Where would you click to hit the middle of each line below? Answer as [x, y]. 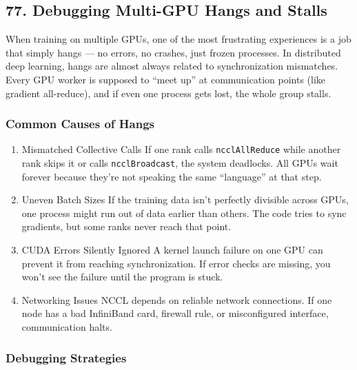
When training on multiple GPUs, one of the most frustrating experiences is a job [178, 39]
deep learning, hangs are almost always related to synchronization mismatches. [172, 66]
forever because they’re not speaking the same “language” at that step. [172, 176]
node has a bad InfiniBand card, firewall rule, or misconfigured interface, [175, 313]
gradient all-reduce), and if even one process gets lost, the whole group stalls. [169, 93]
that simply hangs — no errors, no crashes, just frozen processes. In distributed [173, 52]
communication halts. [67, 327]
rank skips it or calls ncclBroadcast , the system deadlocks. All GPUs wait [180, 163]
